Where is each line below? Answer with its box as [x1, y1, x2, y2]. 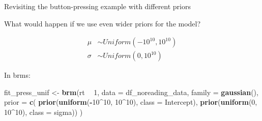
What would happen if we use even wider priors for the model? [4, 18, 201, 28]
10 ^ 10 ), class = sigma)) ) [4, 107, 83, 117]
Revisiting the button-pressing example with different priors [4, 1, 191, 11]
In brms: [4, 70, 31, 80]
